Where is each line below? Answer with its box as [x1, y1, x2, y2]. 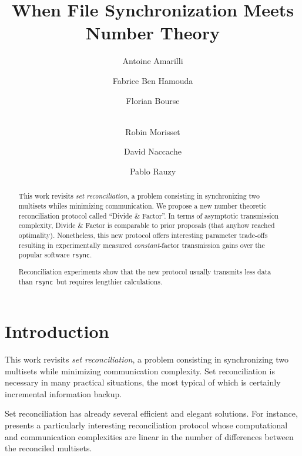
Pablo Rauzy [129, 165, 176, 177]
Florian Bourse [126, 94, 180, 106]
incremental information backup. [5, 387, 122, 400]
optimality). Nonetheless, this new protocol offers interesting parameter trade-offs [18, 230, 268, 240]
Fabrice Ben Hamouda [112, 74, 193, 86]
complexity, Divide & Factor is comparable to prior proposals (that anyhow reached [18, 220, 275, 230]
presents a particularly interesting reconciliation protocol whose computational [5, 418, 288, 431]
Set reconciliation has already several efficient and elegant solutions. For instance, [5, 407, 298, 420]
